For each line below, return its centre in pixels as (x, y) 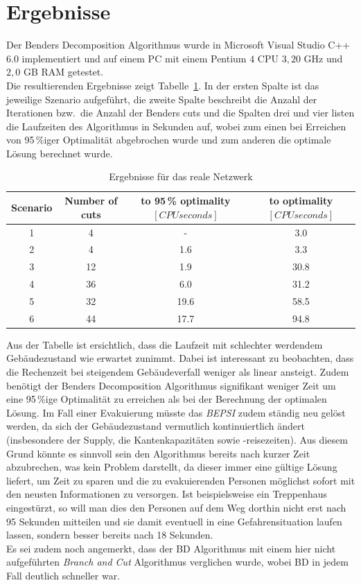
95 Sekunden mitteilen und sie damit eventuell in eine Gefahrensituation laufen (174, 521)
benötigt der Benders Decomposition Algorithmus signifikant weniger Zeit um (171, 385)
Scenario (32, 207)
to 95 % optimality (186, 201)
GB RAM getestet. (63, 72)
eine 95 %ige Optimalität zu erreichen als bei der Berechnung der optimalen (167, 399)
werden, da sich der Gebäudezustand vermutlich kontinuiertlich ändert (156, 426)
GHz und (323, 58)
